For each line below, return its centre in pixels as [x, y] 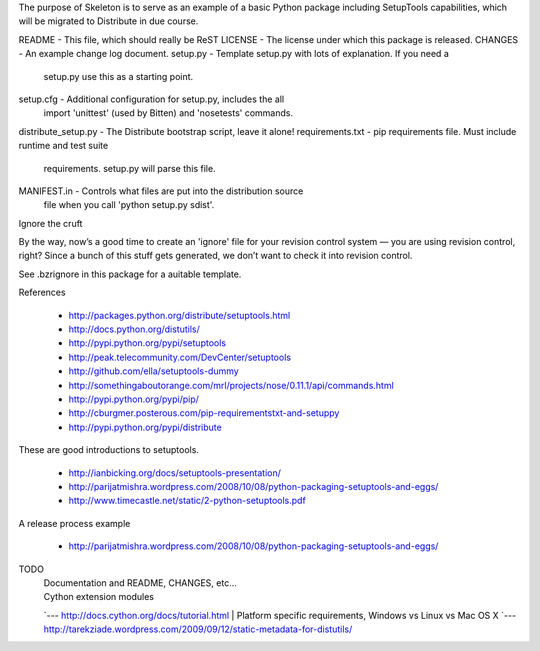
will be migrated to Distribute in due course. [108, 21]
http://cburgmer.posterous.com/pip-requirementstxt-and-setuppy [204, 413]
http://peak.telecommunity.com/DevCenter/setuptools [180, 357]
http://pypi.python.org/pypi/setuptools [147, 343]
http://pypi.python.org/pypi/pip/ [134, 399]
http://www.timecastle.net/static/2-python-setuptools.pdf [187, 501]
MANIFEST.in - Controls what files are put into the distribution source [161, 191]
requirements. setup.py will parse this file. [129, 168]
